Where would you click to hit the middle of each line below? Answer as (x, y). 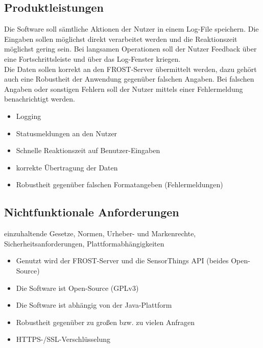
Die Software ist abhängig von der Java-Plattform (94, 305)
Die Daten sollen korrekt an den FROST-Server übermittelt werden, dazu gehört (130, 69)
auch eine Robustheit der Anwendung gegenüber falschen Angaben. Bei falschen (129, 79)
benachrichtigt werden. (40, 99)
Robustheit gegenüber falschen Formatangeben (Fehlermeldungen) (119, 184)
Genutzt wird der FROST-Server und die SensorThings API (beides (122, 260)
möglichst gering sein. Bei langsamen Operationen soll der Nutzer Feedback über (130, 49)
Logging (29, 116)
